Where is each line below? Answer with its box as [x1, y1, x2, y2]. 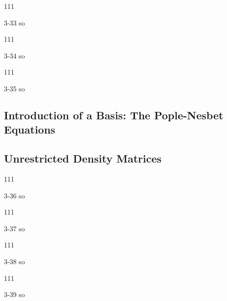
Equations [4, 122, 55, 137]
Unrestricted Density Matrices [4, 151, 162, 166]
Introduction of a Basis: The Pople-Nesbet [4, 107, 224, 122]
